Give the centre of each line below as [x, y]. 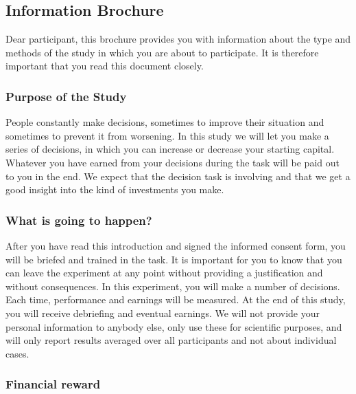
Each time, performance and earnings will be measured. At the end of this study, [176, 299]
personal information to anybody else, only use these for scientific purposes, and [174, 326]
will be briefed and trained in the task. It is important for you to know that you [174, 259]
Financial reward [53, 384]
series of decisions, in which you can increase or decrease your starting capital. [170, 149]
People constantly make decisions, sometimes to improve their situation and [165, 122]
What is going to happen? [79, 220]
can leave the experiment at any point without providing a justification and [164, 273]
